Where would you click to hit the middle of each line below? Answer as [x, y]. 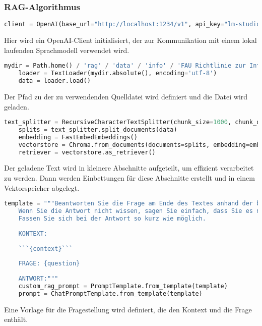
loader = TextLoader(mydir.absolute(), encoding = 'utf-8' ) [118, 73]
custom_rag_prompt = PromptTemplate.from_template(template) [123, 286]
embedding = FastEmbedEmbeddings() [78, 137]
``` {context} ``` [46, 249]
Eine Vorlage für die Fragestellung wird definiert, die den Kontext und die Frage [128, 309]
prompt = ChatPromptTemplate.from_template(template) [110, 293]
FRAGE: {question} [49, 264]
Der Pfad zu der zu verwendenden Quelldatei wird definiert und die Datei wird [126, 96]
